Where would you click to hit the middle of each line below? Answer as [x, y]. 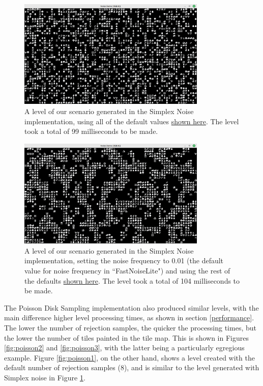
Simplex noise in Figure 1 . [45, 377]
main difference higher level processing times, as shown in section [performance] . [129, 318]
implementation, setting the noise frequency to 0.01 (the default [124, 260]
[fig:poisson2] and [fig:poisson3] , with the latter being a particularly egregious [124, 348]
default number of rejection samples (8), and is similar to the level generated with [132, 367]
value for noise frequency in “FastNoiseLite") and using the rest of [127, 270]
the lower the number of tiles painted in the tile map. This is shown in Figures [126, 337]
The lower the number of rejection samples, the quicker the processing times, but [130, 327]
